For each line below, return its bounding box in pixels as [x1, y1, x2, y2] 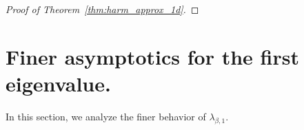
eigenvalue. [6, 69, 111, 97]
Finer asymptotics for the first [6, 42, 299, 70]
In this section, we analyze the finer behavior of [6, 109, 206, 123]
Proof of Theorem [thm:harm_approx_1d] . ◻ [6, 2, 199, 16]
